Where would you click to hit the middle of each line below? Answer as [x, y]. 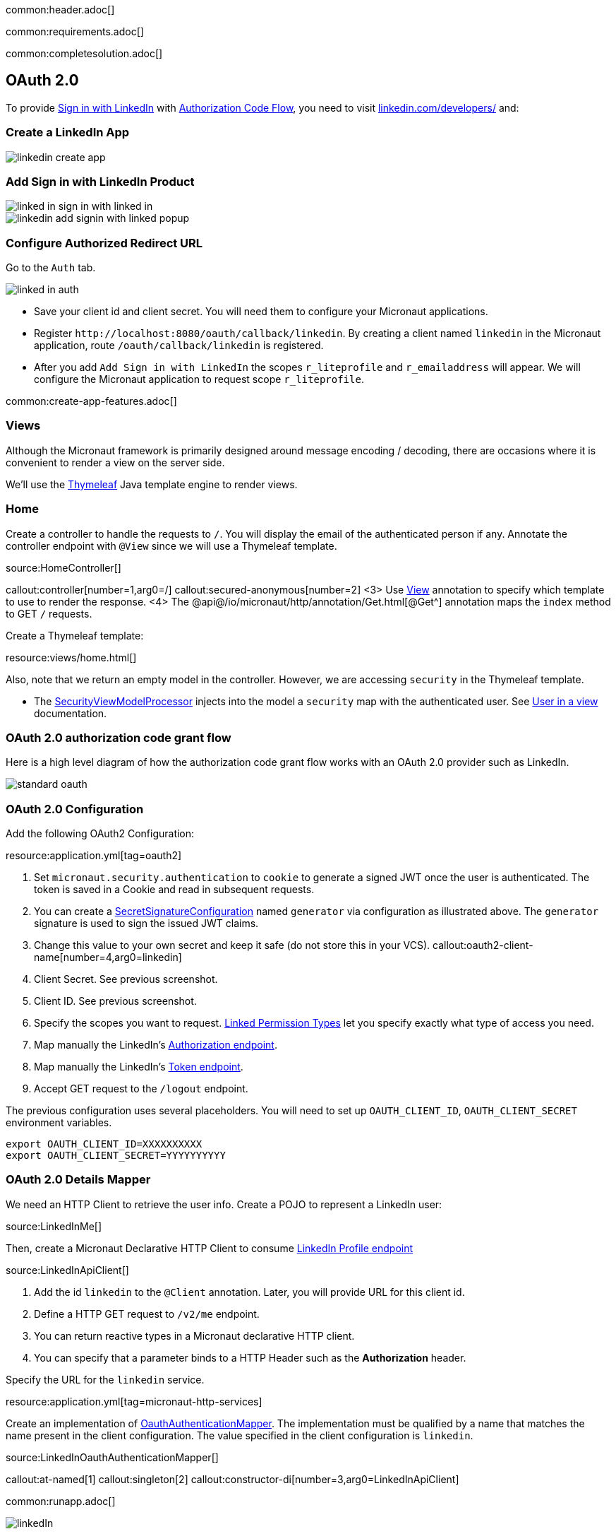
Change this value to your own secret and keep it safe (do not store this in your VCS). [232, 945]
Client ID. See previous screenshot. [115, 1001]
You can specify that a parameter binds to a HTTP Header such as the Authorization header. [250, 1357]
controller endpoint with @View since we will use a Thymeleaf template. [171, 545]
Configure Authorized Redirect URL [104, 243]
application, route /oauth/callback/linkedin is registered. [179, 346]
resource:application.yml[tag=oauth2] [94, 856]
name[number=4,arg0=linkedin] [108, 957]
